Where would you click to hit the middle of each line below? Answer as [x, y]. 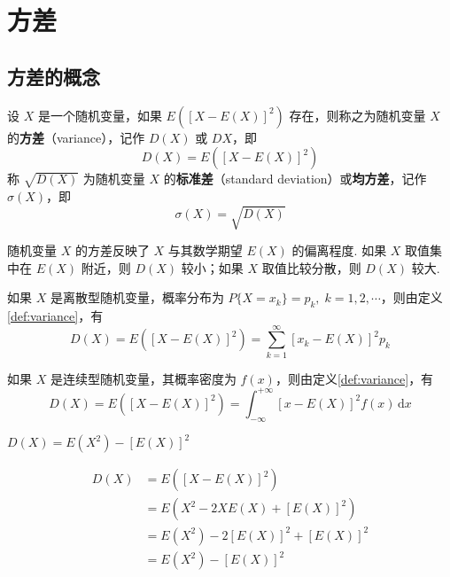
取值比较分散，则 [311, 267]
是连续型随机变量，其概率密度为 [143, 378]
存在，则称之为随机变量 [357, 115]
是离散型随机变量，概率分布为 [137, 297]
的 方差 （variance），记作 [76, 137]
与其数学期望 [205, 250]
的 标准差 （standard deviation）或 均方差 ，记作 [295, 179]
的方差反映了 [112, 250]
